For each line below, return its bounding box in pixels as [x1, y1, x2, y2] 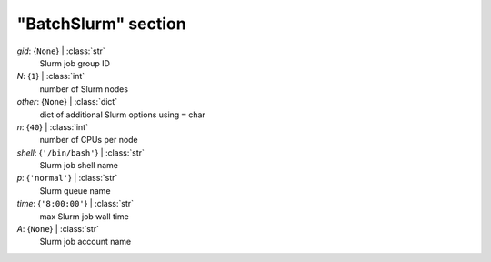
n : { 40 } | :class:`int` [16, 121, 88, 132]
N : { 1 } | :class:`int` [16, 71, 85, 82]
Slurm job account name [39, 237, 132, 247]
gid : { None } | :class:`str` [16, 45, 106, 56]
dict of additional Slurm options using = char [39, 109, 206, 120]
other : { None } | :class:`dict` [16, 96, 118, 107]
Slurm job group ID [39, 57, 111, 68]
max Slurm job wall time [39, 210, 129, 222]
